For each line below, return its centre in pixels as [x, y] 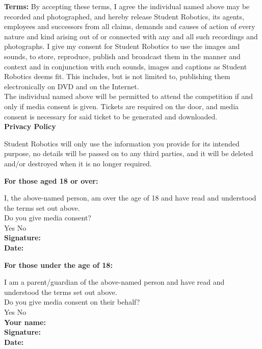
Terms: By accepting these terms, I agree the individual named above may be [127, 6]
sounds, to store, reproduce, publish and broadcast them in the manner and [122, 56]
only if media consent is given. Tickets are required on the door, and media [122, 106]
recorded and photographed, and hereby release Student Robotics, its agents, [124, 16]
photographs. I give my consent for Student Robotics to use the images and [122, 46]
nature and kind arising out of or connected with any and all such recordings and [131, 36]
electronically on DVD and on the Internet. [72, 86]
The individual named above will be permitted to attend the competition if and [129, 96]
